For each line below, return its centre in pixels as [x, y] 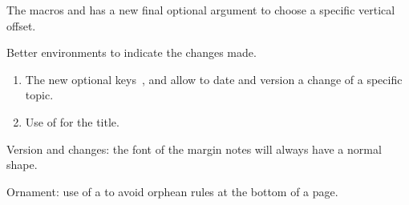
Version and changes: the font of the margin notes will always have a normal [194, 149]
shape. [22, 165]
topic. [39, 95]
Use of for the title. [72, 121]
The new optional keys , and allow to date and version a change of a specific [214, 79]
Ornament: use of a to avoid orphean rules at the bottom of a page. [172, 191]
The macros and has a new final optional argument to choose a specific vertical [201, 10]
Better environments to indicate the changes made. [132, 52]
